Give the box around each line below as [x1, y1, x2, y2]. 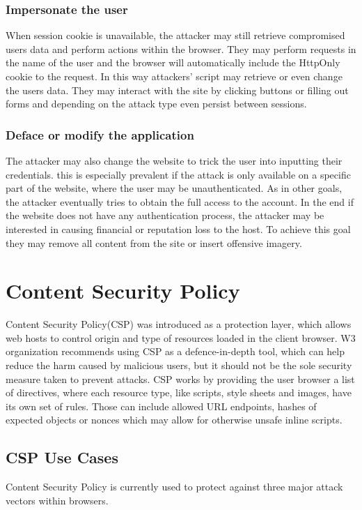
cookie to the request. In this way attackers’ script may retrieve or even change [6, 69, 343, 83]
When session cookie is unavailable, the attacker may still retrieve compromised [6, 28, 345, 43]
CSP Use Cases [6, 447, 118, 468]
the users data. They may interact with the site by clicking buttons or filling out [6, 82, 349, 97]
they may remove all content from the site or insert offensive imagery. [6, 235, 302, 250]
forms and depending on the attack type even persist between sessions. [6, 96, 307, 111]
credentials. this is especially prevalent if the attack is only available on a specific [6, 167, 351, 181]
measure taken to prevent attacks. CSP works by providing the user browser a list [6, 371, 355, 386]
